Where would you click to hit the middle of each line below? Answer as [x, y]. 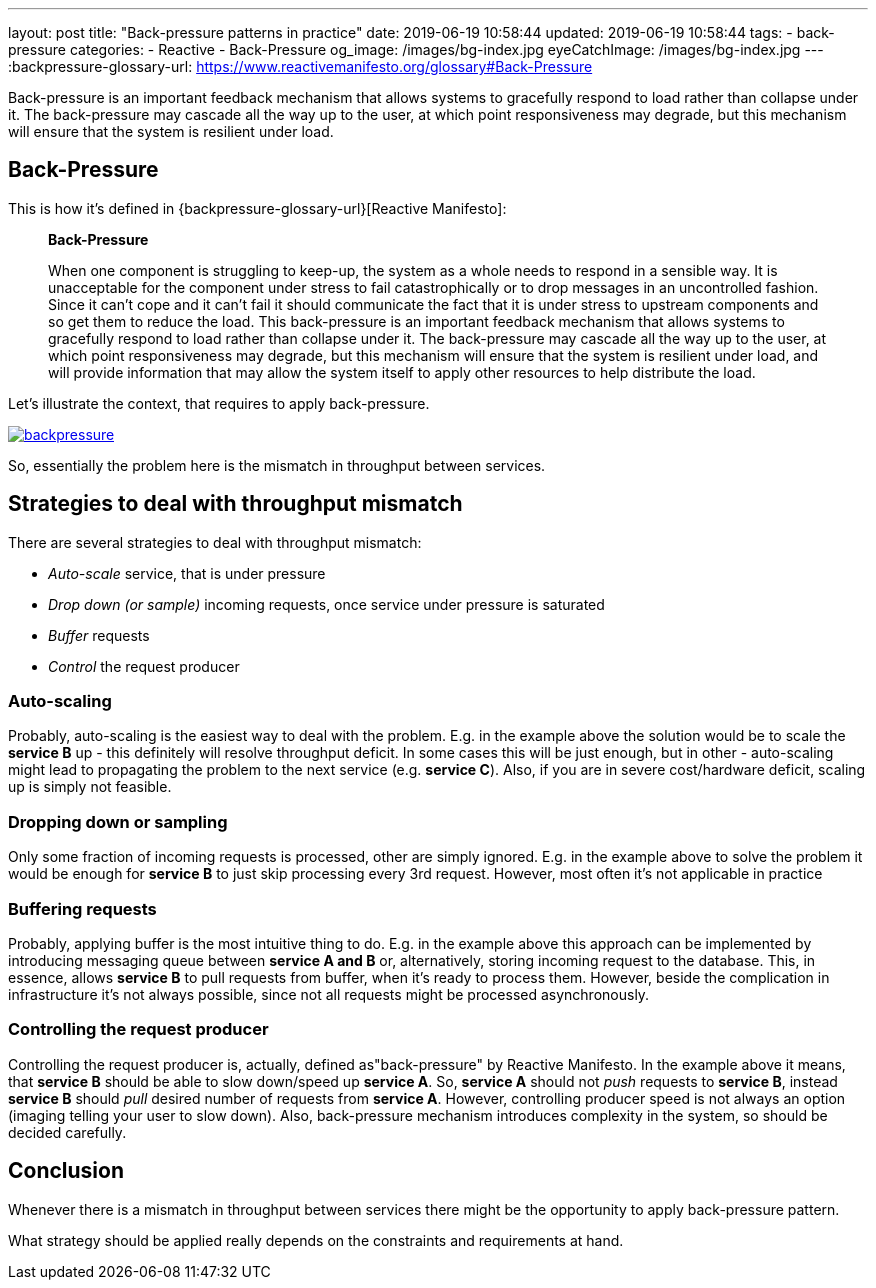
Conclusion [66, 1171]
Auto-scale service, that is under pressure [187, 573]
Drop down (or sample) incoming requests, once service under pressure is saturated [326, 604]
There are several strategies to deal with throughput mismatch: [215, 542]
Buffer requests [99, 635]
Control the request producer [144, 666]
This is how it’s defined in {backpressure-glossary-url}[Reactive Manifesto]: [257, 208]
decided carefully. [67, 1132]
